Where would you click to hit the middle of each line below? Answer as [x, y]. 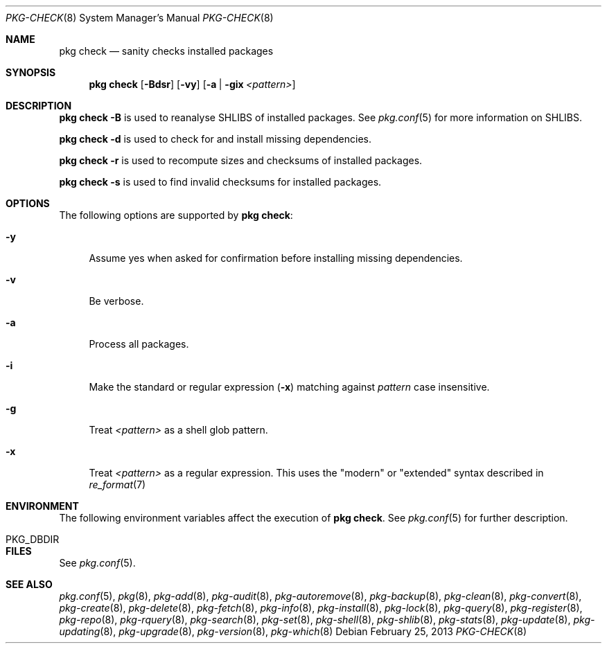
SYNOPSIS [31, 72]
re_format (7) [117, 484]
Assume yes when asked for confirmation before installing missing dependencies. [276, 258]
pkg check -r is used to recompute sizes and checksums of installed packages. [241, 160]
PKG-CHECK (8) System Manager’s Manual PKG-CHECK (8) [140, 18]
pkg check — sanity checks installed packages [166, 51]
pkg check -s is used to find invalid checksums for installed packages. [220, 182]
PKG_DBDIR [33, 539]
